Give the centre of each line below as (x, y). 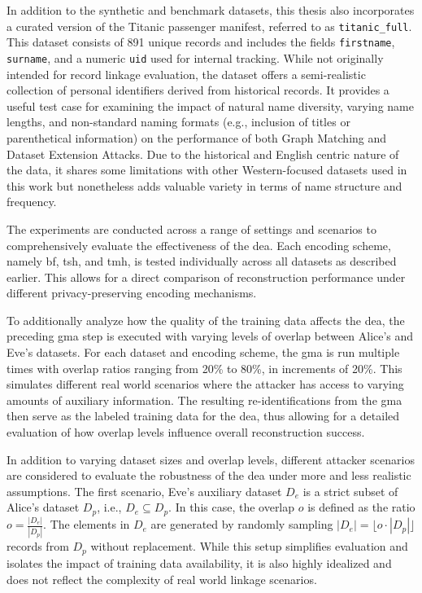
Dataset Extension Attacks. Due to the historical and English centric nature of (203, 154)
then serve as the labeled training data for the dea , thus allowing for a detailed (203, 416)
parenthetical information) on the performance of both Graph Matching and (197, 137)
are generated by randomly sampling (242, 524)
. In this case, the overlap (232, 507)
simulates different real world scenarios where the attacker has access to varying (205, 384)
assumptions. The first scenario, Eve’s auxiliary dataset (144, 491)
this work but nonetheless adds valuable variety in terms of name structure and (204, 185)
